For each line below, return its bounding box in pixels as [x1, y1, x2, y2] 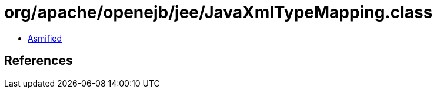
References [4, 53, 73, 68]
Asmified [28, 33, 62, 43]
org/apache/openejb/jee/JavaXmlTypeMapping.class [4, 2, 433, 22]
